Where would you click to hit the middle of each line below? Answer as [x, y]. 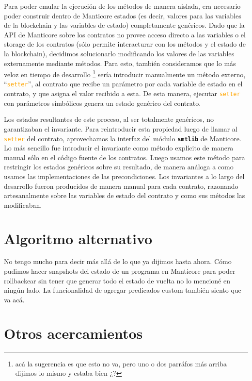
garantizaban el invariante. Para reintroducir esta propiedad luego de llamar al [121, 128]
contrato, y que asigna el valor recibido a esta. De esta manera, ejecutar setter [122, 93]
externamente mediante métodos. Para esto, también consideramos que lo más [120, 63]
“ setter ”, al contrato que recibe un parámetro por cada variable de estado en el [123, 84]
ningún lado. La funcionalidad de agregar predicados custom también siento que [123, 290]
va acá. [14, 299]
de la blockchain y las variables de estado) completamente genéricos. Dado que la [124, 25]
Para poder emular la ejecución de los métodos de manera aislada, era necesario [122, 6]
